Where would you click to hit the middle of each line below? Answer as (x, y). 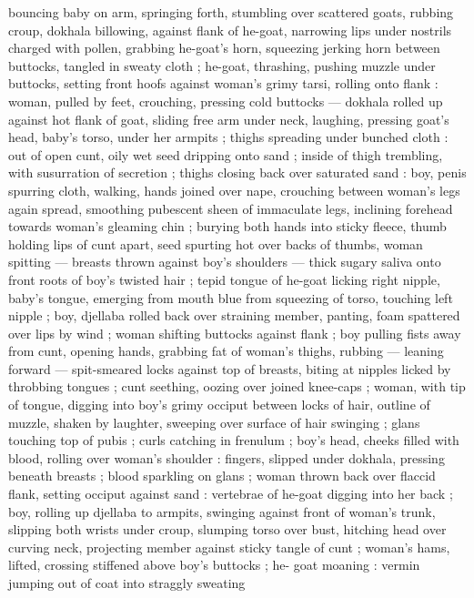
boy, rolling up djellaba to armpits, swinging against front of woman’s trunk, (222, 511)
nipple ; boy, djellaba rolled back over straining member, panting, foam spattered (234, 315)
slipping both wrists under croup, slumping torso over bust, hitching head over (227, 529)
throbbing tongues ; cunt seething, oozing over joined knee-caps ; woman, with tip (237, 386)
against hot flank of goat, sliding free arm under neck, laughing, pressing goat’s (229, 119)
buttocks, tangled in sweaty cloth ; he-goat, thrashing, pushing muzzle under (222, 65)
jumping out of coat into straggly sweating (127, 583)
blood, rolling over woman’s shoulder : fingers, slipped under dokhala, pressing (227, 457)
